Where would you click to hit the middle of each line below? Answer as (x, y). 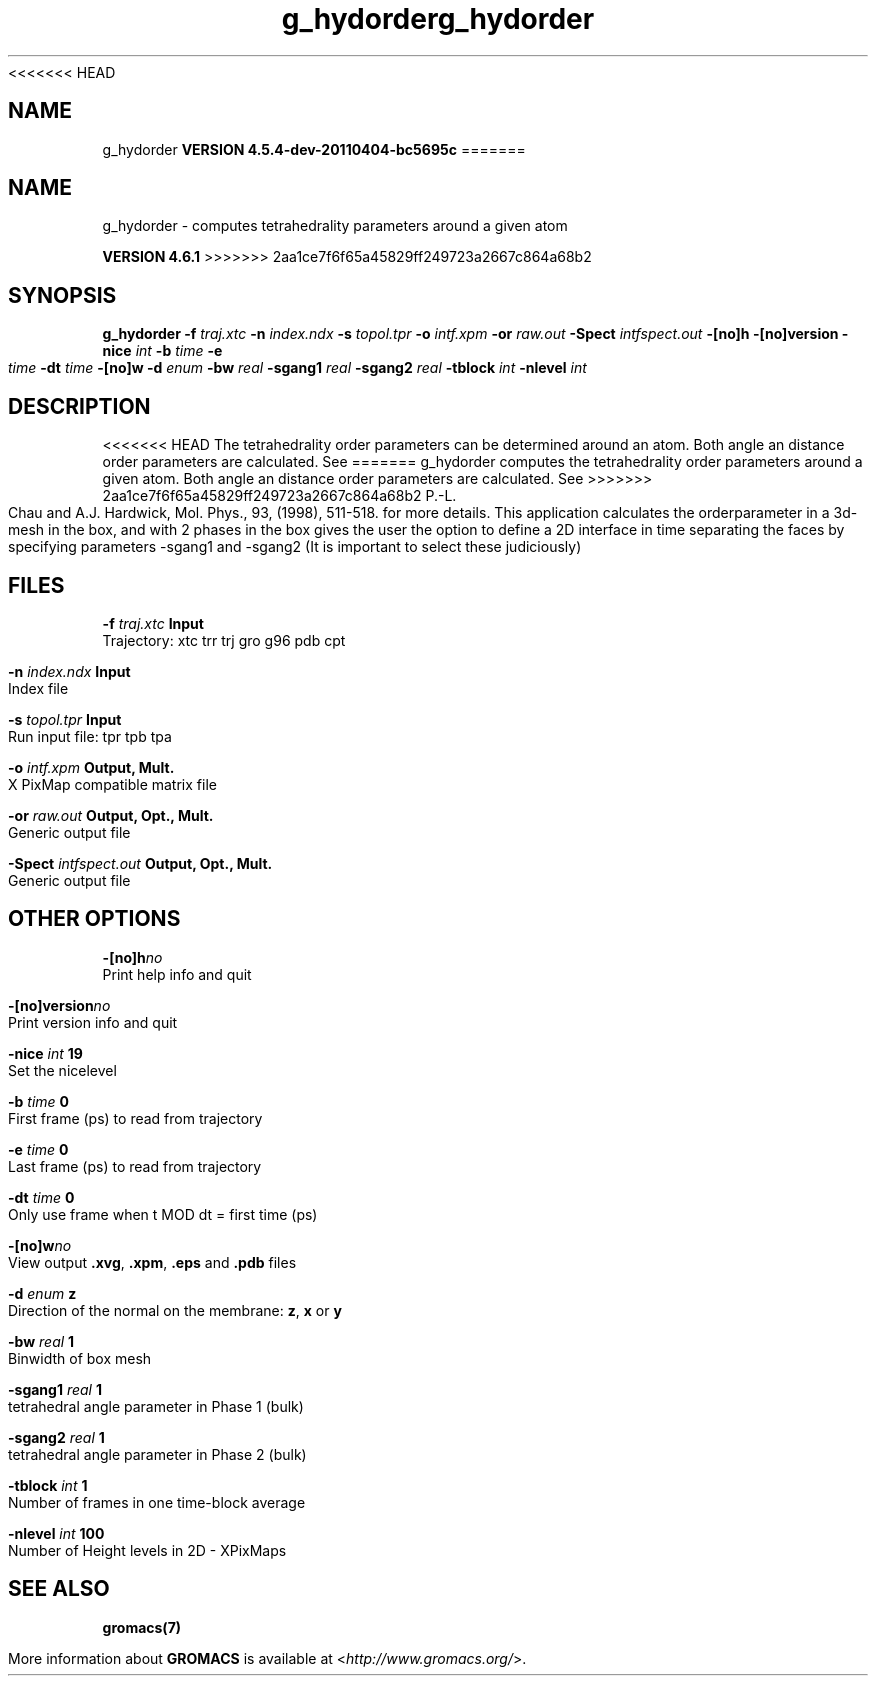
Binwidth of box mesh (80, 1358)
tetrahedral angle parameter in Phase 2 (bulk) (157, 1454)
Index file (38, 688)
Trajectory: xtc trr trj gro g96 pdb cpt (224, 640)
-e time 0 (38, 1149)
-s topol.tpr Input (65, 719)
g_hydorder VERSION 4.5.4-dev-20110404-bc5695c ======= (314, 149)
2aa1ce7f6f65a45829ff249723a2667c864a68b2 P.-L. (279, 496)
